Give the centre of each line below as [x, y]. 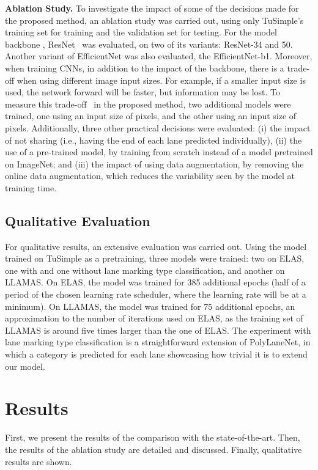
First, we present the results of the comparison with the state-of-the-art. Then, [153, 437]
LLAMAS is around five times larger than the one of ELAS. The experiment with [158, 330]
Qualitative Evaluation [78, 220]
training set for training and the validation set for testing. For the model [141, 32]
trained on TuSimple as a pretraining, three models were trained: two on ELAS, [155, 258]
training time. [31, 187]
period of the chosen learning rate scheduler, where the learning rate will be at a [156, 294]
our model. [25, 366]
